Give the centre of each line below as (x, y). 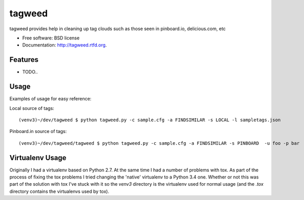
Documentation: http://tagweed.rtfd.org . (65, 45)
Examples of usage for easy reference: (50, 99)
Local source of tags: (32, 108)
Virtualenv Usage (38, 158)
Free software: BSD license (51, 38)
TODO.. (30, 72)
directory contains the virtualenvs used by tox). (59, 191)
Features (24, 60)
